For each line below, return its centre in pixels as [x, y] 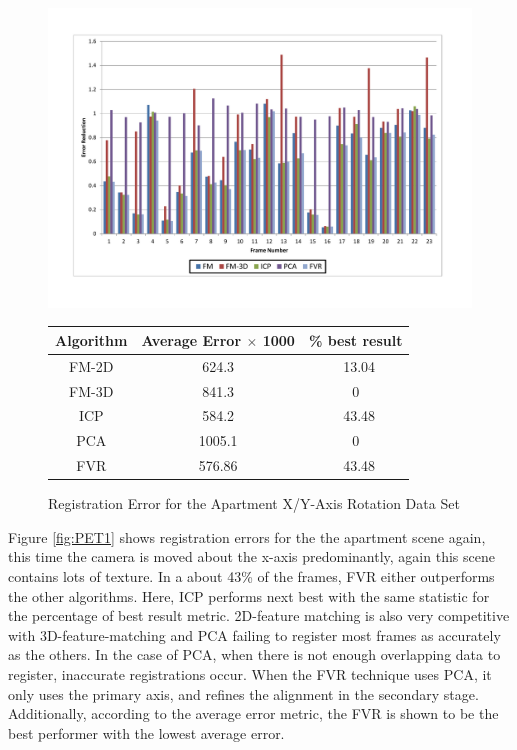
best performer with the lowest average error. [146, 732]
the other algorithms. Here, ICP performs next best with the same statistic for [249, 595]
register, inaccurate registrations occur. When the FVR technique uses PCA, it [250, 673]
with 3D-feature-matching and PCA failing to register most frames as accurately [254, 634]
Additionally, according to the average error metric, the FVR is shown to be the [253, 713]
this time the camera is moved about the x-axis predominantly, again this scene [251, 556]
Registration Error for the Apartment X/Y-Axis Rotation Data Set [254, 503]
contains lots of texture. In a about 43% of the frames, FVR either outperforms [251, 575]
